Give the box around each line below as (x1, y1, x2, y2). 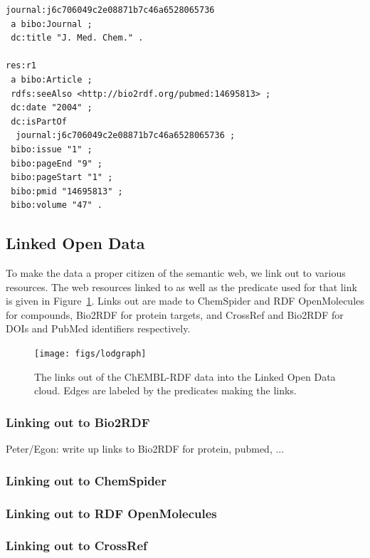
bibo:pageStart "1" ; (11, 172, 113, 183)
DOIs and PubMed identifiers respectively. (6, 321, 191, 336)
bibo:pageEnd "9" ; (11, 158, 103, 169)
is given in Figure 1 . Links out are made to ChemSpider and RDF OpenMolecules (6, 293, 364, 308)
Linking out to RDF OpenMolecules (6, 504, 217, 522)
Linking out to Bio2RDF (6, 413, 150, 431)
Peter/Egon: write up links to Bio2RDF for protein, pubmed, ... (6, 441, 285, 456)
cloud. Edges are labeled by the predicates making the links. (34, 383, 297, 398)
